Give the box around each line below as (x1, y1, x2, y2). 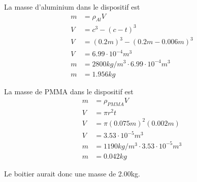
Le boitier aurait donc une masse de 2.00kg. (4, 168, 140, 178)
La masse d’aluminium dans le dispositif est (4, 2, 140, 12)
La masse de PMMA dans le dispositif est (4, 86, 134, 96)
